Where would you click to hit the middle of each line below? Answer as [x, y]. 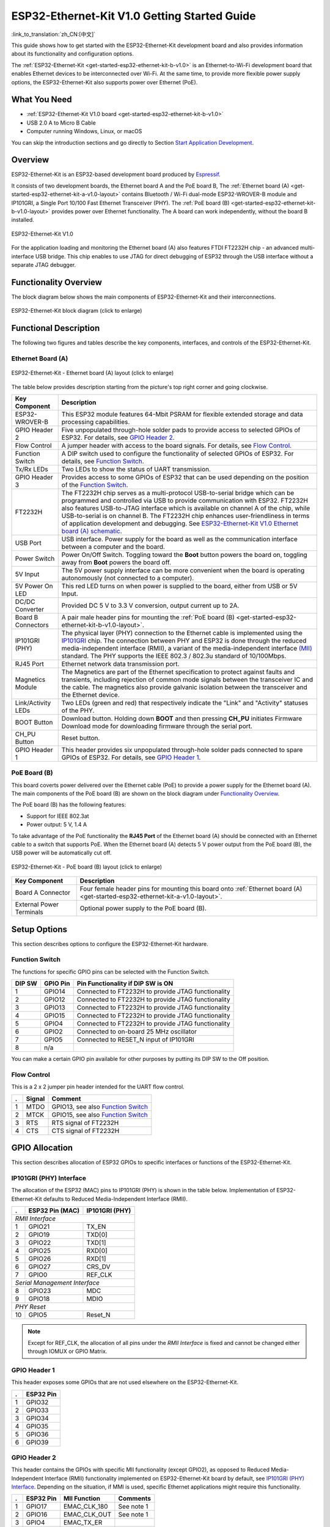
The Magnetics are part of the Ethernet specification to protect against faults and [178, 672]
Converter [29, 609]
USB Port [28, 542]
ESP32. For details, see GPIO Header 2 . [118, 437]
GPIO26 [40, 1259]
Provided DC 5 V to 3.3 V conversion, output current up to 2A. [150, 605]
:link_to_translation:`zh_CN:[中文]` [53, 34]
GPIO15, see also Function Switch [100, 1115]
